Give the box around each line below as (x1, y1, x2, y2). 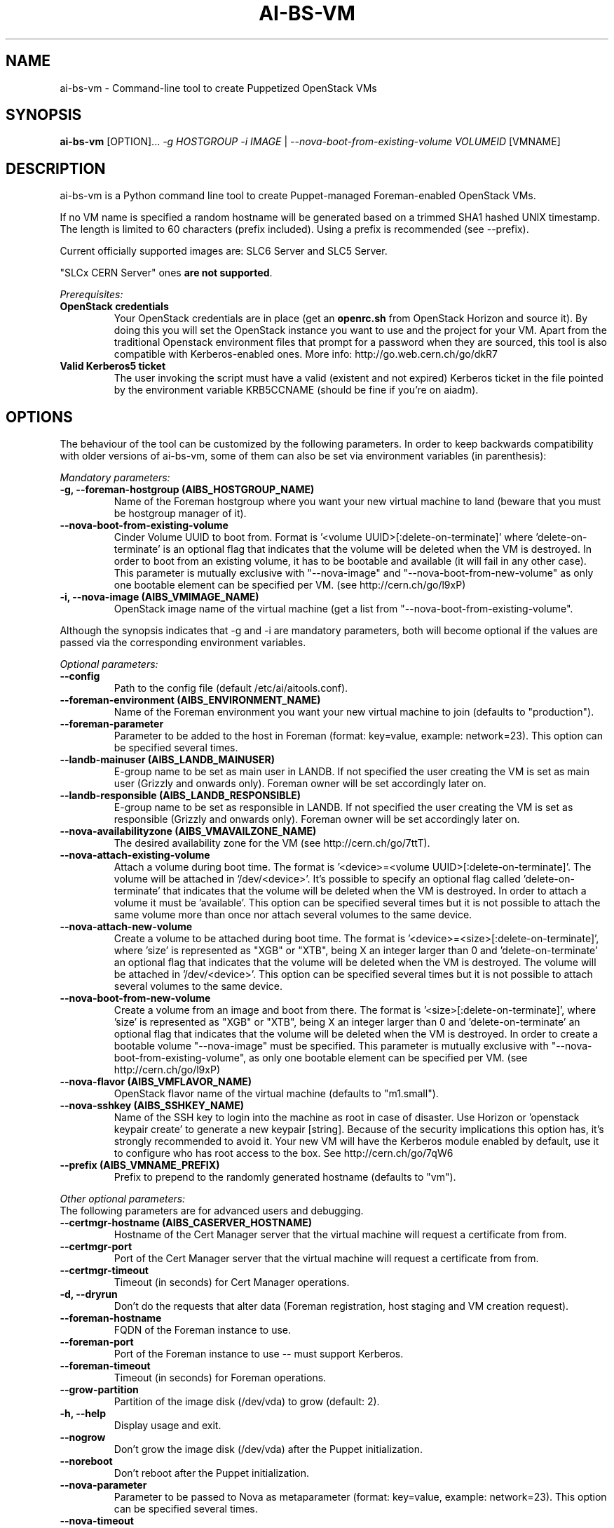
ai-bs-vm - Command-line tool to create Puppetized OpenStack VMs (60, 81, 377, 94)
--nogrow (60, 1431, 106, 1444)
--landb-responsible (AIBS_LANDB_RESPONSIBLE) (60, 789, 301, 802)
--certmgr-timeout (60, 1264, 149, 1277)
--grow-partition (60, 1383, 139, 1396)
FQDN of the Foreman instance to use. (114, 1324, 292, 1336)
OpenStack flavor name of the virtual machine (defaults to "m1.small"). (114, 1087, 439, 1100)
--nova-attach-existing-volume (60, 849, 210, 862)
